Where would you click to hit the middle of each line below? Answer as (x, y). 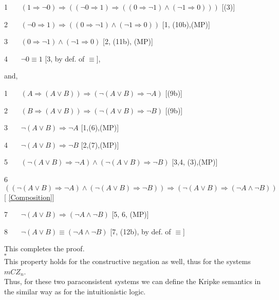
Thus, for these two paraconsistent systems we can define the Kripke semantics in (133, 281)
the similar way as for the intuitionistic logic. (75, 291)
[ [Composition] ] (29, 197)
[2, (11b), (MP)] (128, 41)
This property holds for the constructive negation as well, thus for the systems (127, 261)
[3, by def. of (65, 58)
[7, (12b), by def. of (141, 231)
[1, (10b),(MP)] (186, 24)
